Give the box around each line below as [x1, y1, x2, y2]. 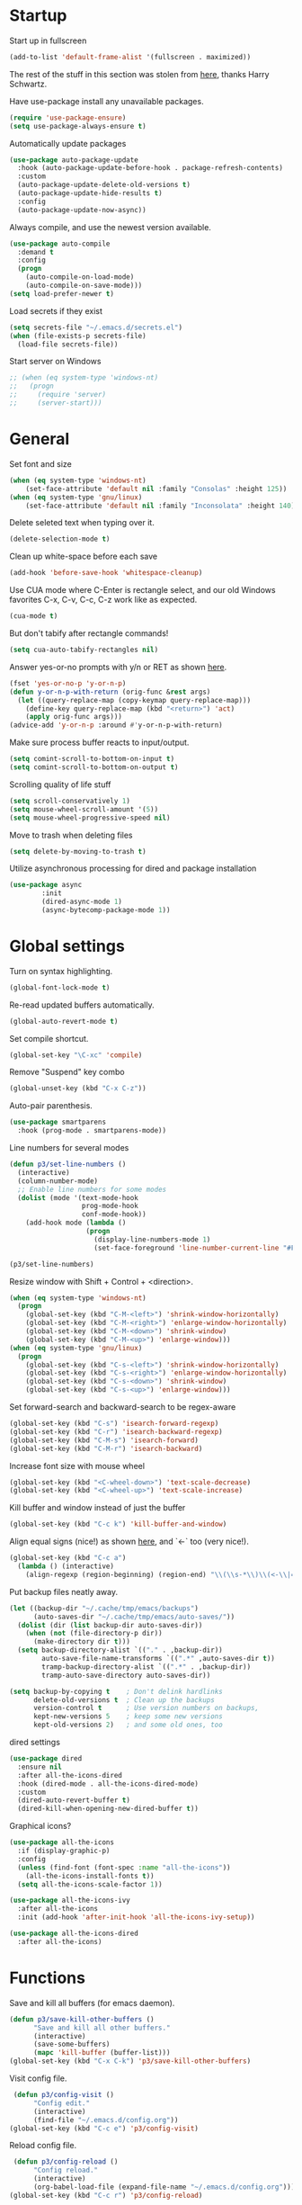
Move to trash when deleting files [9, 829, 133, 840]
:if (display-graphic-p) [17, 1846, 111, 1856]
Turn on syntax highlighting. [9, 965, 113, 976]
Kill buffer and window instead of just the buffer [9, 1502, 186, 1513]
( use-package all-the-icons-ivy [9, 1896, 130, 1905]
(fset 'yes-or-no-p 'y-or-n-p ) [9, 678, 127, 688]
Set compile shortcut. [9, 1033, 89, 1044]
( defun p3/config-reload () [13, 2157, 119, 2166]
